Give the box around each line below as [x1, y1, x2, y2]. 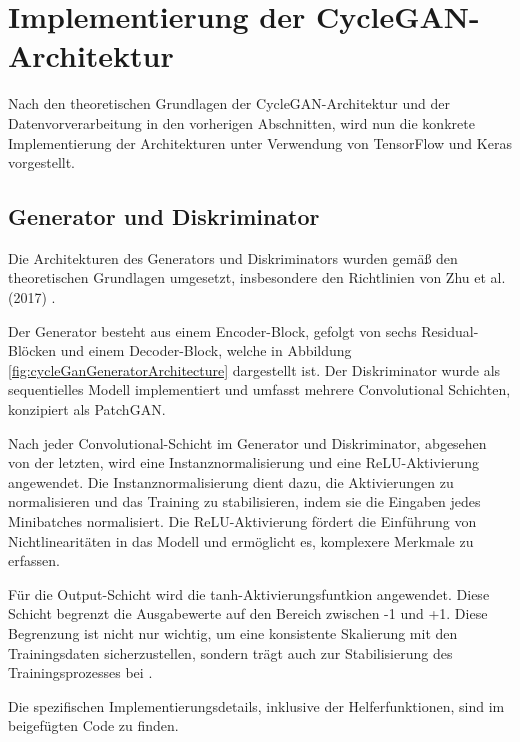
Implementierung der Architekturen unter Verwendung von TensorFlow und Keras [8, 132, 512, 153]
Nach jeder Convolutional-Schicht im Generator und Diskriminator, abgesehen [8, 432, 487, 453]
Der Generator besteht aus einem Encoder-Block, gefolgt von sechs [8, 320, 417, 341]
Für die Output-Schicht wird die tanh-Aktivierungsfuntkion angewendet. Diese [8, 583, 490, 604]
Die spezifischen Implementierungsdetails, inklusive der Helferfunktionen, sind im [8, 695, 505, 716]
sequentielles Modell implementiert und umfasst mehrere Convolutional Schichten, [8, 379, 511, 400]
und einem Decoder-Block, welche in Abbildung [60, 340, 352, 361]
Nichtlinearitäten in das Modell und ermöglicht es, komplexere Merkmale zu [8, 530, 474, 551]
